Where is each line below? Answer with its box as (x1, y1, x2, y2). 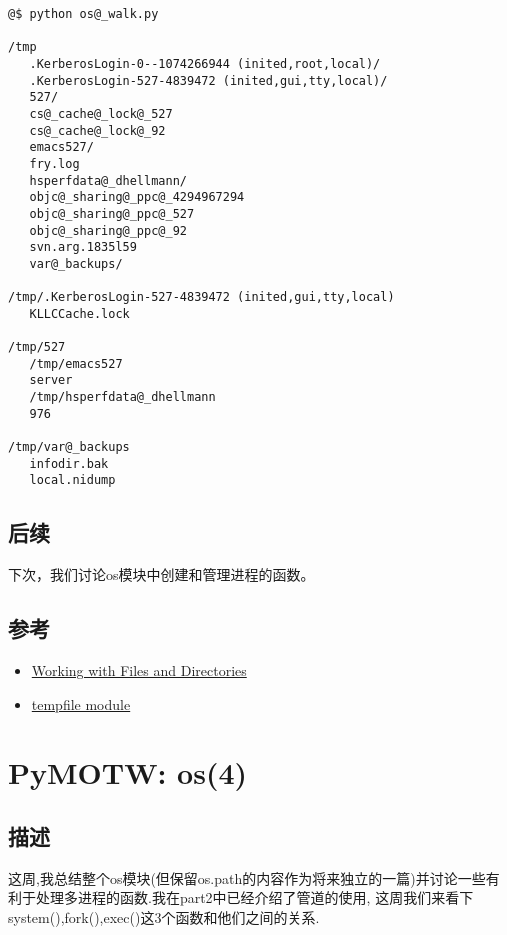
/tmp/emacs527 (29, 356, 123, 371)
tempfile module (31, 693, 131, 714)
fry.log (29, 156, 80, 171)
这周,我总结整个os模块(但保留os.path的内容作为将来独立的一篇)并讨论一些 (8, 867, 486, 888)
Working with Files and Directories (31, 660, 247, 681)
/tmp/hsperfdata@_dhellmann (29, 390, 216, 405)
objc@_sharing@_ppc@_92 (29, 223, 187, 238)
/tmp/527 (8, 340, 66, 355)
